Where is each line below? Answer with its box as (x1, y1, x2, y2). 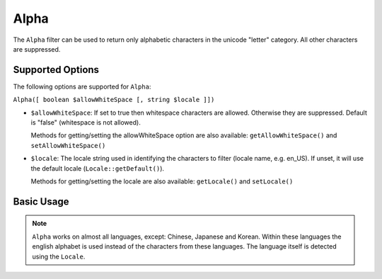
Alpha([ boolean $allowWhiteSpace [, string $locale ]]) (13, 96, 215, 104)
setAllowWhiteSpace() (30, 142, 106, 149)
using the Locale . (32, 252, 86, 261)
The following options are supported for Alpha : (13, 82, 151, 91)
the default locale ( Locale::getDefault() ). (30, 164, 165, 173)
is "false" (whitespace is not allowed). (30, 118, 141, 127)
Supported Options (13, 64, 99, 76)
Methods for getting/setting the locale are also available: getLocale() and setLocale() (30, 177, 294, 186)
